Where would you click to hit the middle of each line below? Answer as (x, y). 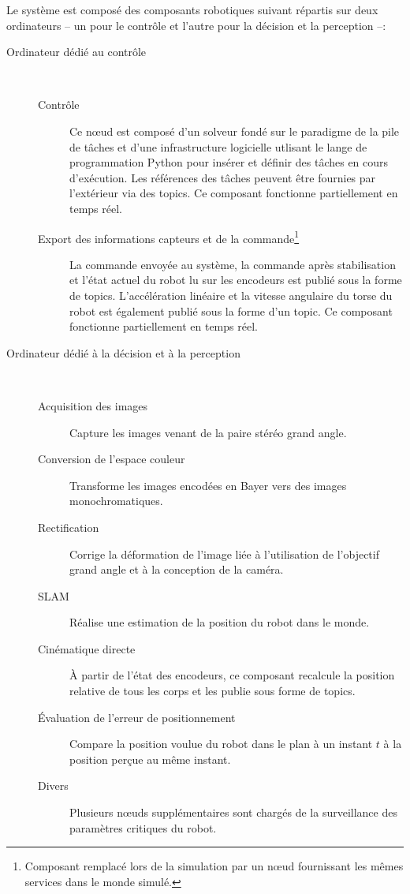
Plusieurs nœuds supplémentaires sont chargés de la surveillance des (233, 812)
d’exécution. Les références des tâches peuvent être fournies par (223, 177)
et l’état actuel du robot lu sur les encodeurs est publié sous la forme (236, 280)
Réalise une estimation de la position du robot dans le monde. (220, 622)
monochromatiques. (116, 501)
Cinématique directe (87, 648)
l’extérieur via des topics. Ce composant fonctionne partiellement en (234, 193)
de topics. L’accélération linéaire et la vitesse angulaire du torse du (231, 295)
